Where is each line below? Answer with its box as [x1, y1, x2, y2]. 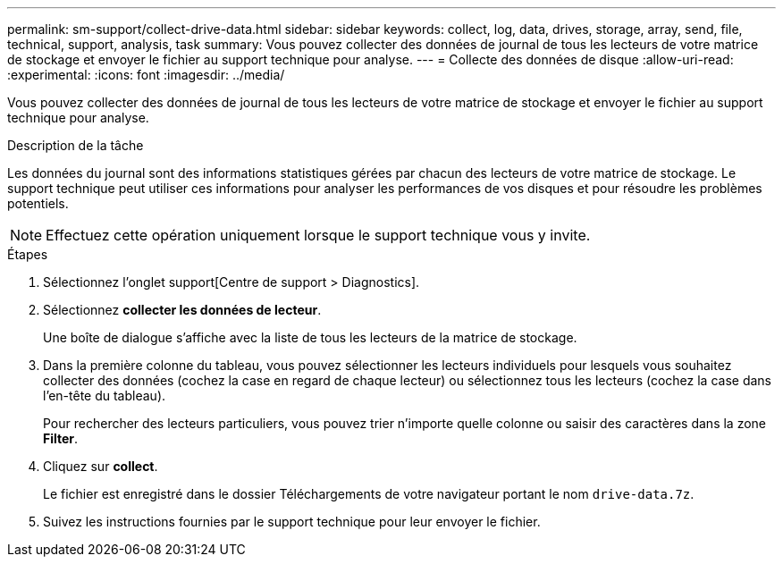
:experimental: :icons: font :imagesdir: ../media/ [7, 67, 285, 82]
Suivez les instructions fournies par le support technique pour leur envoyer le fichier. [43, 514, 541, 529]
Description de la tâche [7, 138, 144, 153]
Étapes [7, 247, 48, 262]
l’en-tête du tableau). [43, 388, 166, 403]
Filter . [43, 431, 79, 446]
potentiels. [7, 196, 69, 211]
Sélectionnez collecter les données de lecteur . [43, 302, 322, 317]
